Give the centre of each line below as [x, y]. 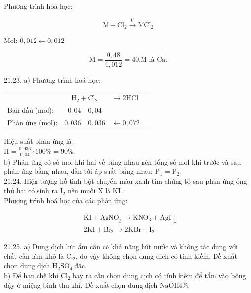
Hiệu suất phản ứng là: [39, 141]
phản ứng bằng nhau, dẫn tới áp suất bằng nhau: [78, 171]
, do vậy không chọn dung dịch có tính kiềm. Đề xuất [156, 256]
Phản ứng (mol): [33, 122]
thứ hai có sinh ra [31, 190]
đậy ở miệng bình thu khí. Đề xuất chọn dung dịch [81, 285]
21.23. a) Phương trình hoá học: [52, 80]
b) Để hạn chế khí [31, 275]
